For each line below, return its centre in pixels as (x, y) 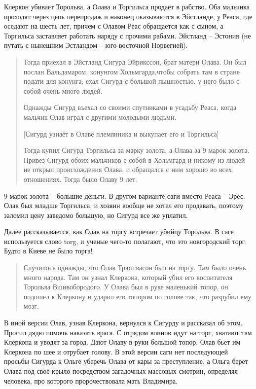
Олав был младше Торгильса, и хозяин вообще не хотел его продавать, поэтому (124, 205)
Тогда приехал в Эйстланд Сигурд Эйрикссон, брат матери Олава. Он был (135, 61)
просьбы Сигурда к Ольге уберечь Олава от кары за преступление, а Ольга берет (126, 361)
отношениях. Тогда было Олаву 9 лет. (80, 179)
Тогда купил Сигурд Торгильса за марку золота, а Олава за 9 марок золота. (136, 150)
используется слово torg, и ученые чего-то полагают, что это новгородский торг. (126, 241)
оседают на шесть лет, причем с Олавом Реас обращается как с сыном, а (114, 26)
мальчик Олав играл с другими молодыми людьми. (100, 117)
